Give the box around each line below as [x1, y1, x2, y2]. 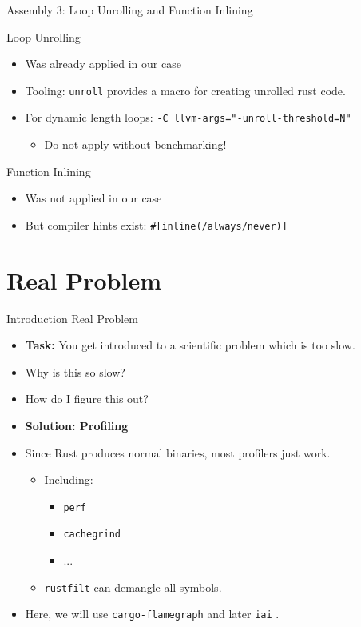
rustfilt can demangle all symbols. [44, 578, 222, 595]
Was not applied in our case [25, 190, 162, 206]
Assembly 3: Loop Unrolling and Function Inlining [6, 2, 253, 18]
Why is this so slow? [25, 363, 125, 380]
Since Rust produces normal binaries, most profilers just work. [25, 444, 331, 461]
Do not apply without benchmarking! [44, 136, 227, 153]
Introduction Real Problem [6, 310, 138, 326]
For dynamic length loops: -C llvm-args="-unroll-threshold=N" [25, 109, 351, 126]
